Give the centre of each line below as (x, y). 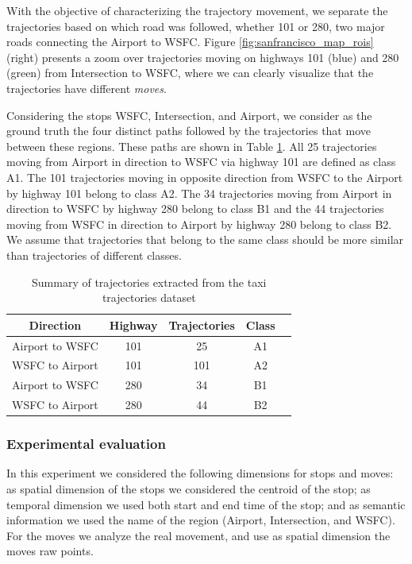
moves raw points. (50, 551)
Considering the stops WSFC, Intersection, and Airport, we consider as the (189, 115)
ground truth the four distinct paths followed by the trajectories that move (189, 131)
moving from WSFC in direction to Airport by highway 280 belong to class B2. (199, 224)
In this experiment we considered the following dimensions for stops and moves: (200, 473)
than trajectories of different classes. (94, 255)
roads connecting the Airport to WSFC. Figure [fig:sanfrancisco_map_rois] (190, 42)
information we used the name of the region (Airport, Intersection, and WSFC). (201, 520)
